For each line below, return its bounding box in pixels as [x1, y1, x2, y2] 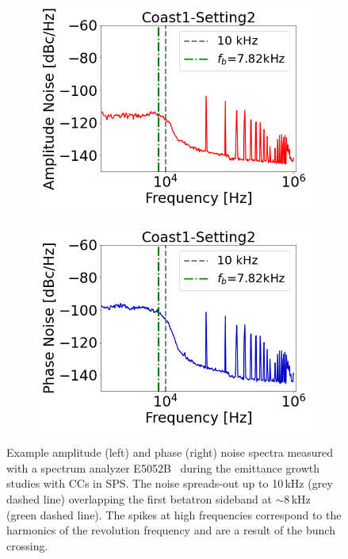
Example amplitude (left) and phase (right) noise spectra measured [6, 444, 334, 461]
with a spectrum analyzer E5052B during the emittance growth [6, 459, 319, 476]
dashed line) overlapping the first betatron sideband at [6, 490, 272, 507]
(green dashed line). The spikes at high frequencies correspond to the [6, 506, 342, 523]
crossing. [6, 537, 48, 553]
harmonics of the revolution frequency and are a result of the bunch [6, 522, 335, 538]
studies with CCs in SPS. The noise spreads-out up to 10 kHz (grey [6, 475, 333, 492]
